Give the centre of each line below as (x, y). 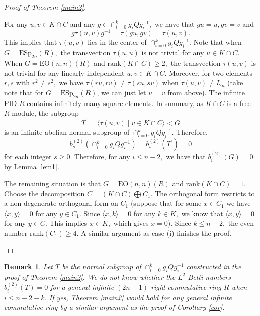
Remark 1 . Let (28, 267)
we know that (202, 213)
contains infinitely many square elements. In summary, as (115, 103)
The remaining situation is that (53, 183)
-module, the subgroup (44, 113)
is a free (239, 103)
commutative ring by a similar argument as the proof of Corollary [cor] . (114, 307)
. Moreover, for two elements (209, 73)
